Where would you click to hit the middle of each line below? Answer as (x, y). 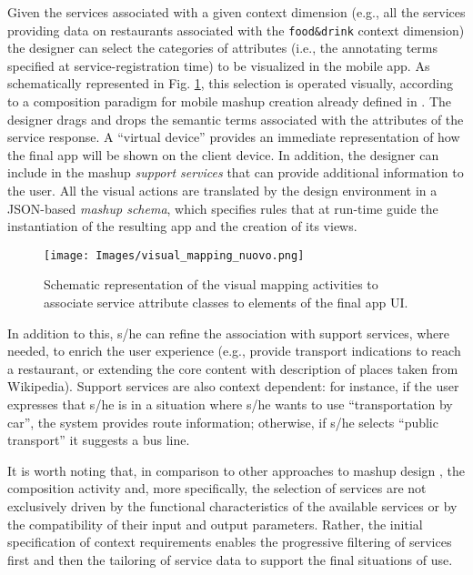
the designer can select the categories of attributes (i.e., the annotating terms (223, 48)
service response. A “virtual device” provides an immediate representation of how (234, 137)
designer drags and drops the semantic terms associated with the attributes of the (236, 119)
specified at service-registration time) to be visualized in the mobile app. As (219, 65)
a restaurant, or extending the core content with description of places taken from (233, 368)
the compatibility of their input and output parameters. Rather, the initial (215, 524)
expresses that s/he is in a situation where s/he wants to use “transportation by (230, 404)
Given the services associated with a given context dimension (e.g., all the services (236, 12)
